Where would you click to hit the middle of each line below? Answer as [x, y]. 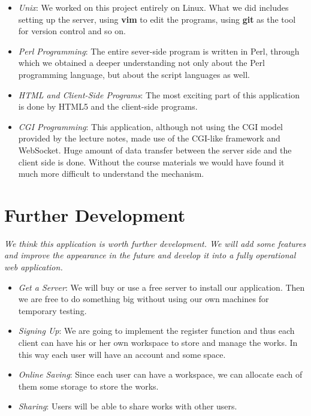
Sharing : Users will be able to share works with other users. [128, 406]
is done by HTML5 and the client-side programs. [108, 106]
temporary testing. [52, 310]
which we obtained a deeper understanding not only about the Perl [141, 63]
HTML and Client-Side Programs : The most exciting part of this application [159, 94]
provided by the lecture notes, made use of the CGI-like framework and [149, 138]
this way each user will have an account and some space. [122, 354]
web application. [34, 267]
